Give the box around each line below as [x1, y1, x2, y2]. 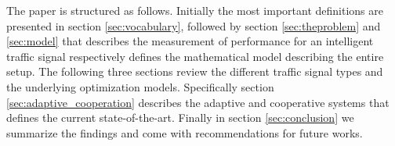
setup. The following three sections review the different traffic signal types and [6, 63, 383, 80]
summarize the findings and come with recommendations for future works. [6, 124, 363, 141]
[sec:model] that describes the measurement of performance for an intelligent [6, 33, 374, 49]
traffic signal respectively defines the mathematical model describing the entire [6, 48, 384, 64]
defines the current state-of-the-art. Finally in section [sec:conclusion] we [6, 109, 354, 126]
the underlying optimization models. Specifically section [6, 78, 274, 94]
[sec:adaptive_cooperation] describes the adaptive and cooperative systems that [6, 94, 390, 110]
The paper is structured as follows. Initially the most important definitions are [6, 2, 383, 18]
